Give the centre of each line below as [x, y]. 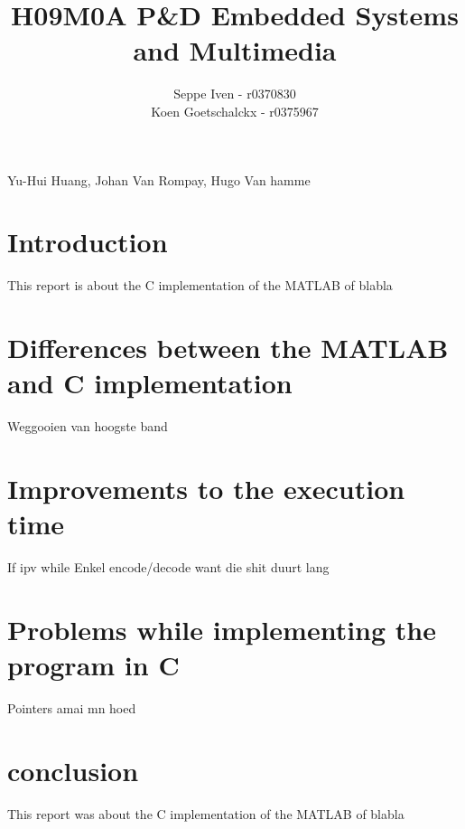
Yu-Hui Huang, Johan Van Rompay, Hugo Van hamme [159, 179]
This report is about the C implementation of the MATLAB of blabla [200, 285]
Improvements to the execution [206, 488]
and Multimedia [235, 50]
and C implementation [150, 383]
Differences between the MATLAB [228, 347]
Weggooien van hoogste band [88, 426]
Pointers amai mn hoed [72, 707]
